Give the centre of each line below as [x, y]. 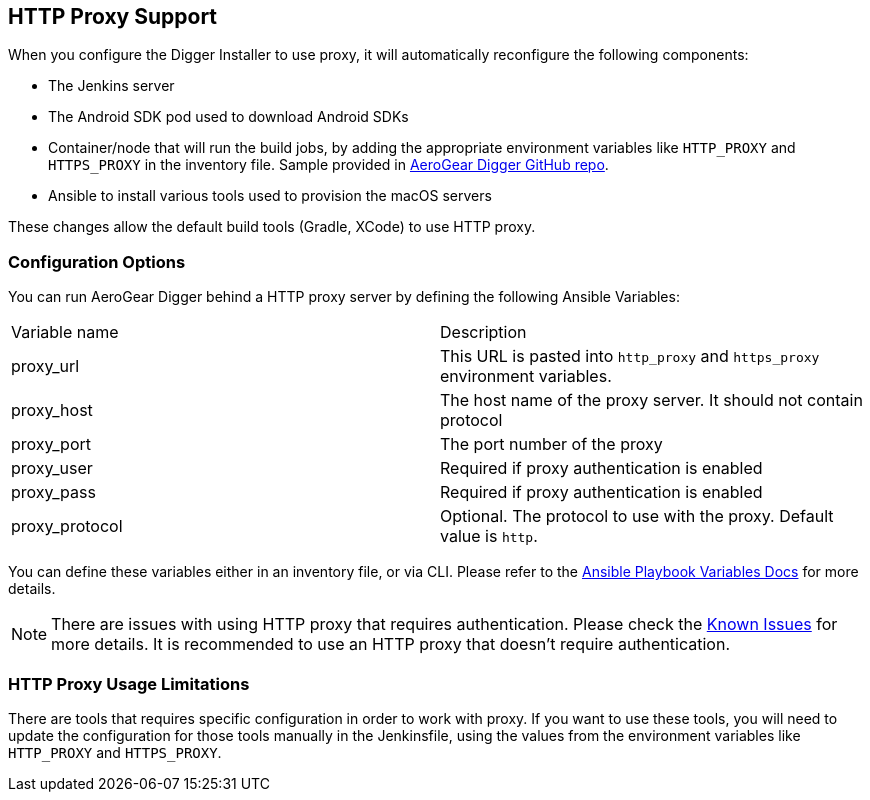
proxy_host [52, 410]
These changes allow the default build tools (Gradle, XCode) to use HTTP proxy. [272, 227]
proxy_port [51, 444]
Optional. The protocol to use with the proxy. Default [637, 516]
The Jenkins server [111, 86]
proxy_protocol [67, 526]
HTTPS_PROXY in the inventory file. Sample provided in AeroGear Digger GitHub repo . [328, 165]
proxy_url [45, 366]
